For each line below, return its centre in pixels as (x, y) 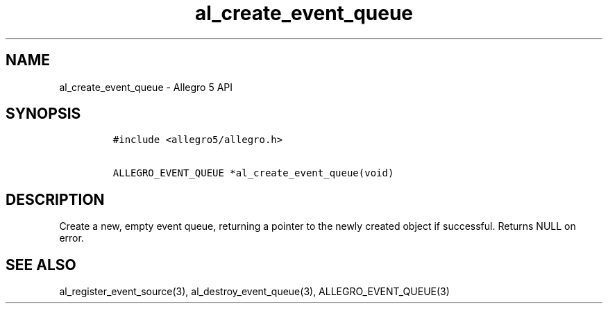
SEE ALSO (41, 265)
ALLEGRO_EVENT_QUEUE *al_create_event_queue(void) (253, 173)
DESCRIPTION (55, 199)
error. (71, 238)
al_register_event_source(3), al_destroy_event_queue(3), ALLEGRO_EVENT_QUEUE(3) (254, 292)
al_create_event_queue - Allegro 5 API (146, 87)
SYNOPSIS (43, 114)
